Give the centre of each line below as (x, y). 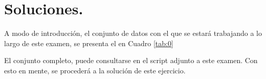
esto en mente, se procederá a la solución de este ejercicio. (95, 70)
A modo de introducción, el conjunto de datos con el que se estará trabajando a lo (133, 33)
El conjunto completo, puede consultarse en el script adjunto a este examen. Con (131, 60)
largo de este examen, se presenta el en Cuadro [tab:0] (89, 43)
